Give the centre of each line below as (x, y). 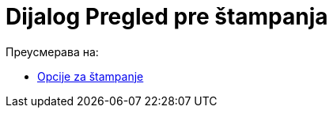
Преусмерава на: (52, 51)
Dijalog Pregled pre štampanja (167, 17)
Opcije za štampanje (91, 76)
